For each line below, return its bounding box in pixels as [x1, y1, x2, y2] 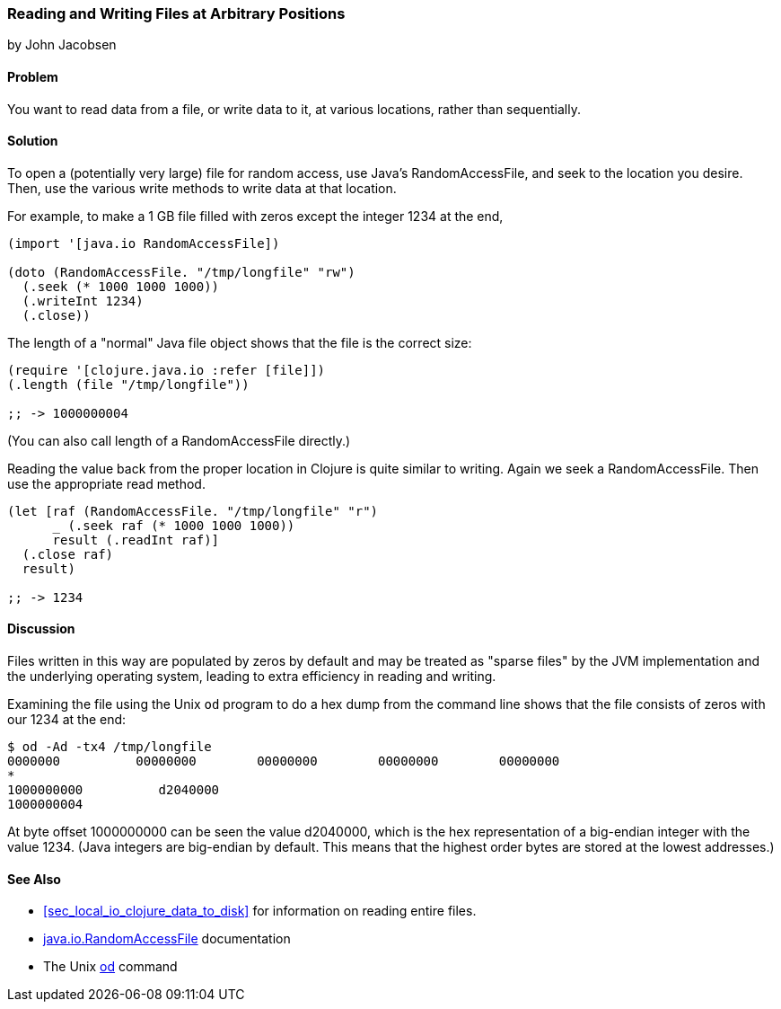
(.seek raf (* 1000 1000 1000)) [67, 518, 295, 533]
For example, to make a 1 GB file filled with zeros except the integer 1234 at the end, [7, 208, 504, 224]
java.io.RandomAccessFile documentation [43, 931, 291, 947]
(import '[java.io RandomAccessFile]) [7, 235, 280, 251]
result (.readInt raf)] [52, 532, 220, 547]
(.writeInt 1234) [22, 293, 144, 308]
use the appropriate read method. [7, 475, 206, 491]
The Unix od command [43, 959, 178, 975]
